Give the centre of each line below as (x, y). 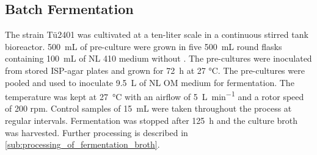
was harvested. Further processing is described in (97, 132)
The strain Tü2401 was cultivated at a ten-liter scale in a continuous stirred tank (157, 34)
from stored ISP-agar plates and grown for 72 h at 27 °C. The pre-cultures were (155, 70)
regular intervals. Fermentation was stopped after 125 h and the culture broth (151, 121)
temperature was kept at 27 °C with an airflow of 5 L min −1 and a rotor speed (155, 96)
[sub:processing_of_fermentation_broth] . (82, 144)
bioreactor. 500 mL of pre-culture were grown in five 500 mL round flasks (144, 46)
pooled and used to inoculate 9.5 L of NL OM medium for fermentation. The (150, 82)
